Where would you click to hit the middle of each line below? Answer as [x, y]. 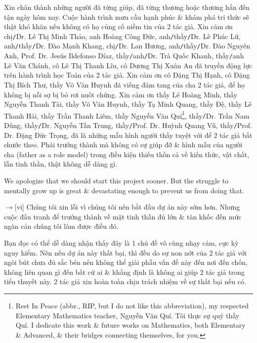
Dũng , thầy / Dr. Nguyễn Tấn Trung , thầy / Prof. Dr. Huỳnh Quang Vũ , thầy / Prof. [128, 125]
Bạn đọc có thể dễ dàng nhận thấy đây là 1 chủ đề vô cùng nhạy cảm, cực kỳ [121, 243]
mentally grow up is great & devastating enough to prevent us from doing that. [124, 190]
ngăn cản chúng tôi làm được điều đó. [61, 226]
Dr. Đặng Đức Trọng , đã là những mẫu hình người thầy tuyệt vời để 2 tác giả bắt [128, 135]
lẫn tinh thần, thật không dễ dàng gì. [61, 164]
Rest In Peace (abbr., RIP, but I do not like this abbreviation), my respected [132, 305]
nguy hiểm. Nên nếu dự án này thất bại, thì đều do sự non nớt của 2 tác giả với [125, 252]
